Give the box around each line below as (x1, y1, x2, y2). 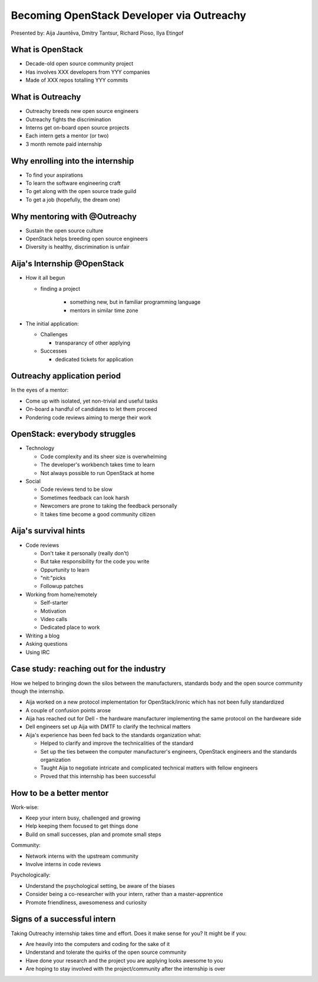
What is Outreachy (11, 92, 81, 102)
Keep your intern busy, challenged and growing (25, 814, 141, 821)
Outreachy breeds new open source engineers (25, 108, 139, 115)
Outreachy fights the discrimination (25, 115, 111, 123)
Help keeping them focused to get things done (25, 822, 138, 830)
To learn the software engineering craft (25, 180, 121, 187)
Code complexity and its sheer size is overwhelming (40, 453, 167, 460)
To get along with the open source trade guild (25, 188, 137, 195)
